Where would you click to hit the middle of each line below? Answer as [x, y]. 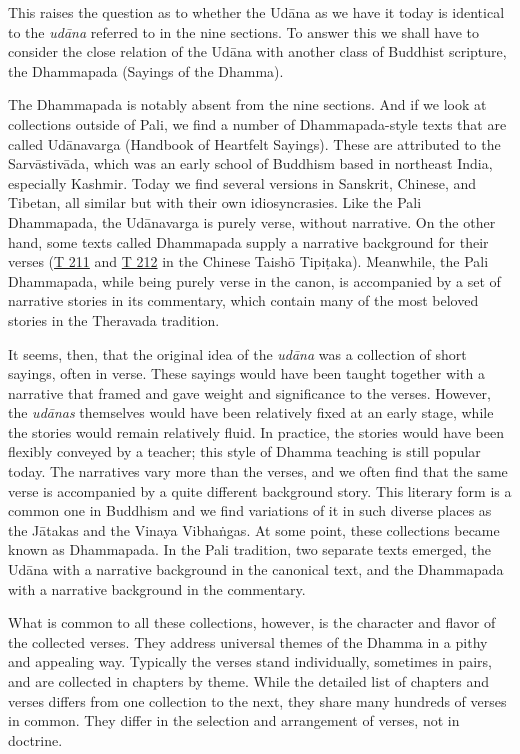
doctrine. [35, 739]
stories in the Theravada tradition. [114, 319]
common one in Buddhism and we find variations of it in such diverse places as [250, 510]
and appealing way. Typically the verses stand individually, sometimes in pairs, [250, 661]
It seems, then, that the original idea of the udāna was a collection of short [237, 353]
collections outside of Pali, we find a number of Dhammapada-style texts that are [257, 123]
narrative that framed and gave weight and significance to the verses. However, [249, 392]
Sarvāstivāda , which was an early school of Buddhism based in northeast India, [250, 163]
